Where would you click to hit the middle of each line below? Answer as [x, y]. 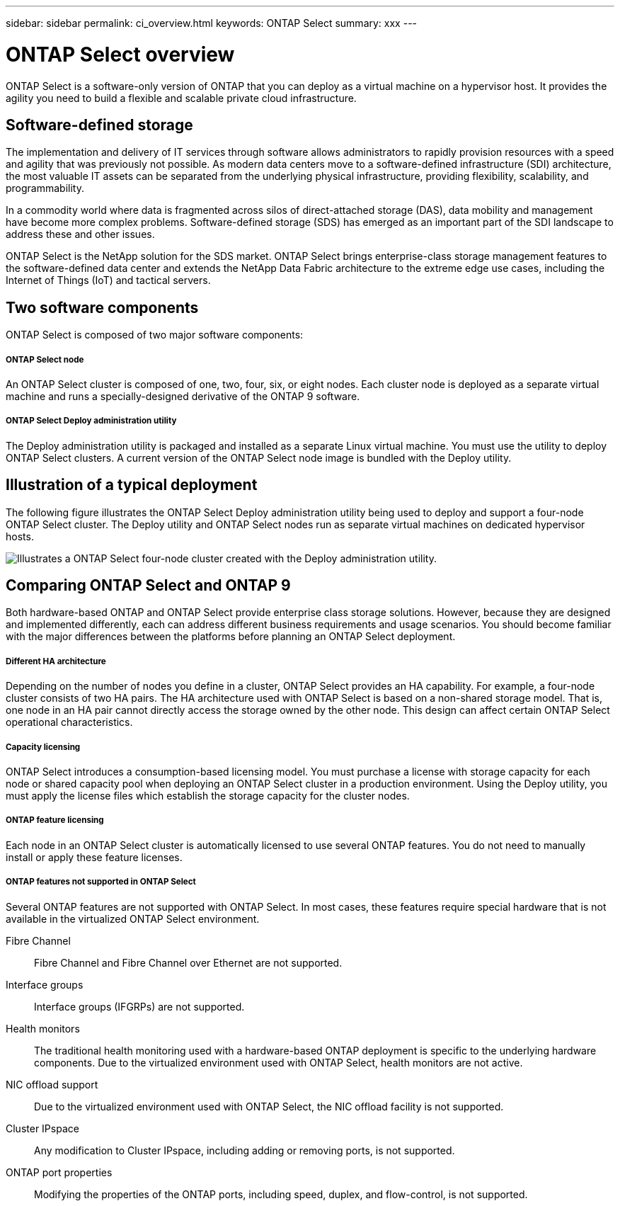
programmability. [45, 188]
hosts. [20, 536]
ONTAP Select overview [120, 54]
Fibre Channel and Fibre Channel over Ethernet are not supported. [188, 962]
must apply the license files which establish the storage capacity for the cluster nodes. [208, 796]
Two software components [102, 307]
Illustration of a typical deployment [132, 485]
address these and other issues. [80, 234]
